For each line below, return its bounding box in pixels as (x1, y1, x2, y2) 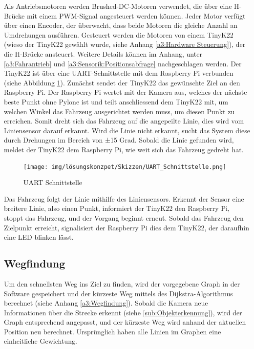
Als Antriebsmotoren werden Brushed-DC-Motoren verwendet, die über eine (4, 1, 232, 11)
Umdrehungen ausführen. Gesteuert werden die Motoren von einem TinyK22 (4, 29, 233, 40)
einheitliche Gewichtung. (4, 336, 77, 346)
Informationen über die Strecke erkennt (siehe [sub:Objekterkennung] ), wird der (4, 307, 242, 317)
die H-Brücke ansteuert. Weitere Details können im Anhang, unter (4, 48, 202, 59)
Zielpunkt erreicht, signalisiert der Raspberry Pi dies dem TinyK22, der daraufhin (4, 222, 249, 232)
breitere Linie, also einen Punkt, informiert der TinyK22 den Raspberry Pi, (4, 203, 230, 213)
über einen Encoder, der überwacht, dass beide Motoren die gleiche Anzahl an (4, 20, 238, 30)
